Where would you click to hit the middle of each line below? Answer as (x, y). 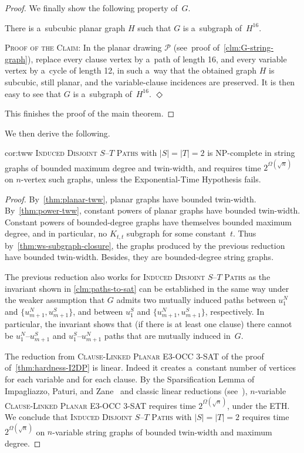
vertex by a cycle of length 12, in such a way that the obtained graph (131, 70)
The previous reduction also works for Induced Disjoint (105, 277)
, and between (98, 311)
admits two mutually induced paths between (196, 300)
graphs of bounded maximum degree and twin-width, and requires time (133, 167)
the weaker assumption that (55, 300)
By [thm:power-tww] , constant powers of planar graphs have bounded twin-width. (153, 210)
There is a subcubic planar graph (65, 27)
